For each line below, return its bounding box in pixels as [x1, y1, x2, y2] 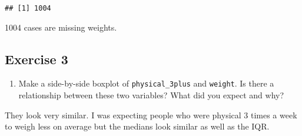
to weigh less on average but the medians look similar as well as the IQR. [5, 120, 270, 132]
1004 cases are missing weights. [5, 21, 117, 33]
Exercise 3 [5, 49, 68, 68]
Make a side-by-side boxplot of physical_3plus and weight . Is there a [18, 77, 274, 89]
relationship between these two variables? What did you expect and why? [18, 89, 284, 101]
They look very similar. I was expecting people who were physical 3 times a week [5, 108, 297, 121]
